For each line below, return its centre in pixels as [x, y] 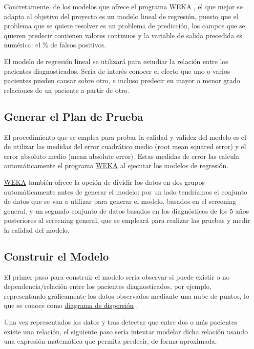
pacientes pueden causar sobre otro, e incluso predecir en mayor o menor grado [122, 80]
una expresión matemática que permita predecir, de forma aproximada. [110, 341]
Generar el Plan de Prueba [74, 116]
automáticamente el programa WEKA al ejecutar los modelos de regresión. [116, 165]
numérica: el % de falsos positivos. [55, 45]
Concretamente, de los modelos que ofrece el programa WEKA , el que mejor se [124, 6]
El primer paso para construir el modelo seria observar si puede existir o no [117, 276]
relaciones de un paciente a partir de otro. [67, 90]
